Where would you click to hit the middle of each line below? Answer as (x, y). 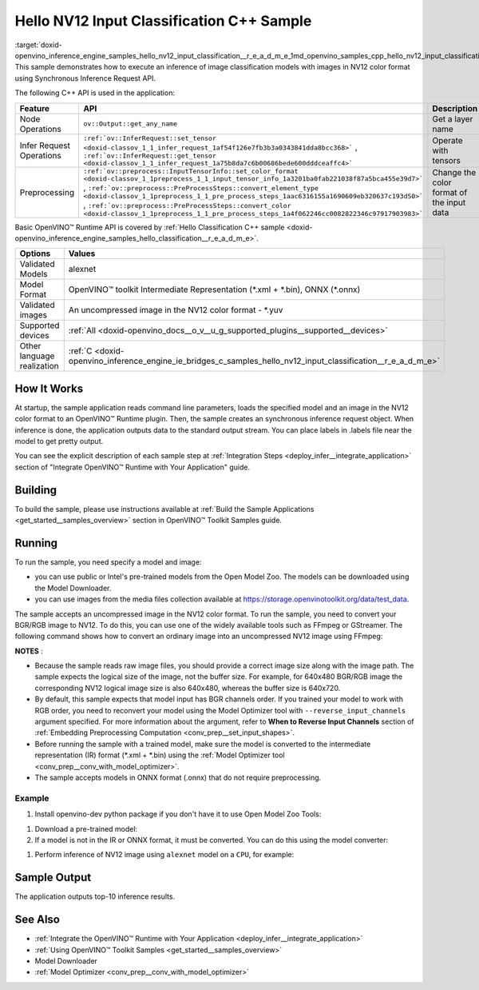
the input (449, 202)
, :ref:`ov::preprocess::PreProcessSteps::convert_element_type (201, 187)
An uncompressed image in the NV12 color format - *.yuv (176, 310)
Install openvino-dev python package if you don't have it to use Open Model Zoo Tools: (178, 814)
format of (450, 192)
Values (82, 253)
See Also (37, 920)
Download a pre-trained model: (86, 828)
